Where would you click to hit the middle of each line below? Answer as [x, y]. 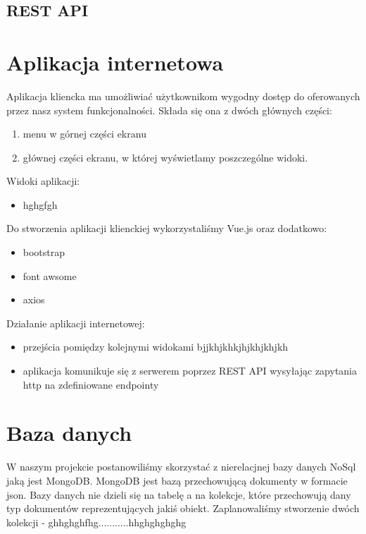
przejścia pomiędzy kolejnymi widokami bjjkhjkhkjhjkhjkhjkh [156, 347]
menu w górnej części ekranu [84, 134]
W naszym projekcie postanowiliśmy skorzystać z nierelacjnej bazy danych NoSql [181, 467]
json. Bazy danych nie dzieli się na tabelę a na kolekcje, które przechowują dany [179, 494]
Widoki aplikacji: [43, 181]
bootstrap [44, 252]
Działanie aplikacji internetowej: [76, 323]
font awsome [50, 275]
